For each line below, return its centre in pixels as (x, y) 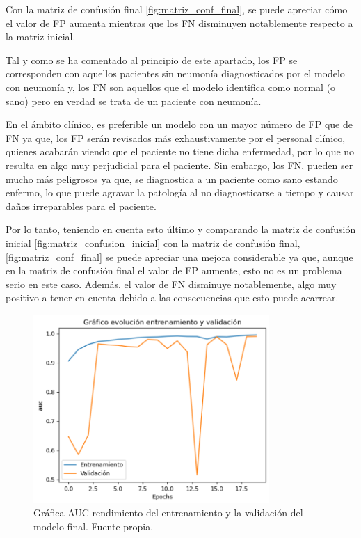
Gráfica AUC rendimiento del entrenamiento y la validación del (168, 512)
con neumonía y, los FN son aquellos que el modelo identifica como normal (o (171, 87)
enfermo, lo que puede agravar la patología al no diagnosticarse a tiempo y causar (180, 192)
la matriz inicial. (41, 37)
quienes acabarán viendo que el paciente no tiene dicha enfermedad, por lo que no (180, 151)
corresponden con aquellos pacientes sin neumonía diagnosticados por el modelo (175, 73)
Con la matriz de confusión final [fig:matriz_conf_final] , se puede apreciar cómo (177, 9)
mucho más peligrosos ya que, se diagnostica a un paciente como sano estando (172, 179)
